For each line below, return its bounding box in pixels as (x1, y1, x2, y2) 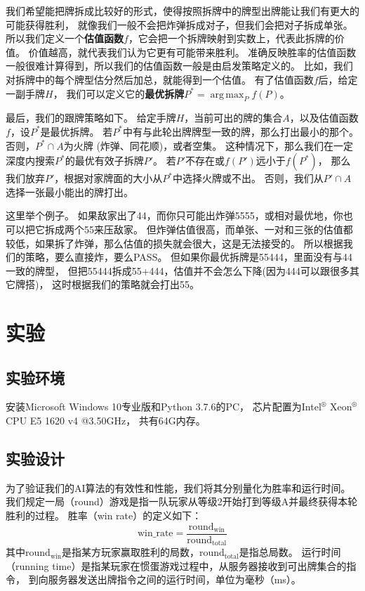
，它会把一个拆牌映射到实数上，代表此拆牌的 (128, 31, 335, 46)
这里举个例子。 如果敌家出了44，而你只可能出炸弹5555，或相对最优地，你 (6, 208, 343, 223)
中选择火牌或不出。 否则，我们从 (173, 171, 324, 186)
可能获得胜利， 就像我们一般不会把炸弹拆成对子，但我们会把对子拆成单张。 (6, 17, 353, 32)
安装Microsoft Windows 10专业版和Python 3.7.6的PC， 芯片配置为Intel (6, 399, 321, 414)
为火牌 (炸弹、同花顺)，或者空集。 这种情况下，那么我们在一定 (63, 138, 353, 152)
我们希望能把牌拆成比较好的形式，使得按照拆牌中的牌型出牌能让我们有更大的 (6, 4, 359, 18)
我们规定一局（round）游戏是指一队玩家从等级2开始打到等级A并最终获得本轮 (6, 494, 358, 509)
